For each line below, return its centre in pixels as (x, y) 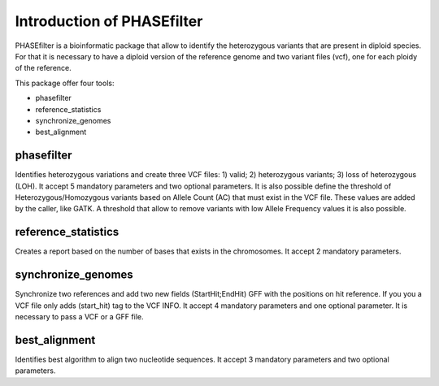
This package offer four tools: (65, 83)
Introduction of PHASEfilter (109, 21)
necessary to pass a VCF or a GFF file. (79, 316)
